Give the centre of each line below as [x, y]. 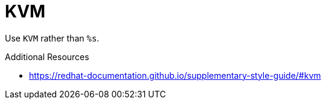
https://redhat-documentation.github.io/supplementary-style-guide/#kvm [175, 75]
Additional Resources [47, 57]
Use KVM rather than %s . [52, 38]
